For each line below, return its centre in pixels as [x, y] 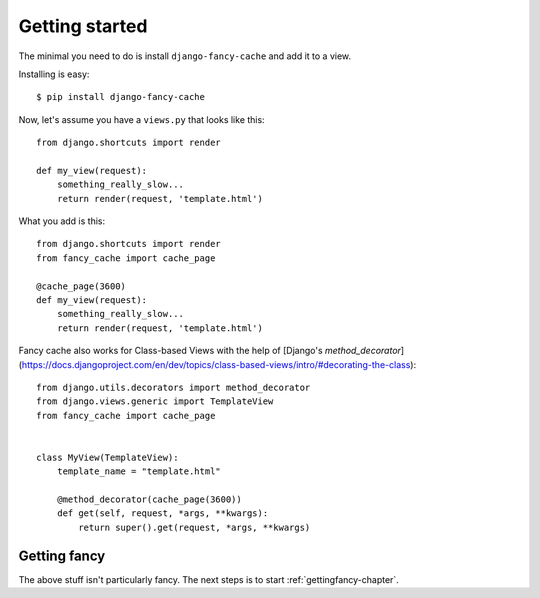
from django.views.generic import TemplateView [155, 401]
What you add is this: [61, 221]
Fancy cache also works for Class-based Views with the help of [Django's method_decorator [210, 351]
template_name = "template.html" [139, 471]
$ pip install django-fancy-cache [120, 97]
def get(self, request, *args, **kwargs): [162, 513]
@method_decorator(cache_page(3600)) [149, 499]
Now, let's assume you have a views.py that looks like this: [141, 119]
